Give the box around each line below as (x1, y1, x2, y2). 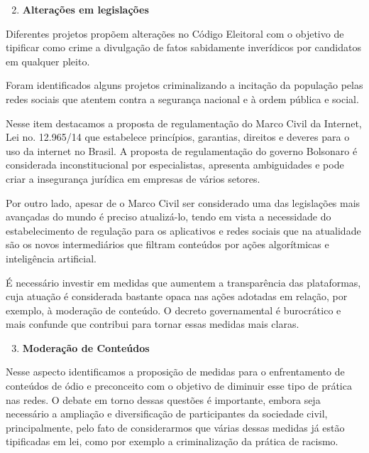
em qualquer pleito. (6, 53, 90, 68)
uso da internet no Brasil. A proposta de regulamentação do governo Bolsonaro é (6, 143, 358, 158)
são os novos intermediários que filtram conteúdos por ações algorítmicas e (6, 237, 329, 252)
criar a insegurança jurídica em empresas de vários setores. (6, 171, 260, 186)
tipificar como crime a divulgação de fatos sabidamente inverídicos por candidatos (6, 40, 361, 55)
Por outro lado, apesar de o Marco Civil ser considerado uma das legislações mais (6, 195, 360, 210)
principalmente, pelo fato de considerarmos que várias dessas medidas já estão (6, 420, 345, 435)
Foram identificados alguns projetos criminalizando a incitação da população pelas (6, 78, 363, 92)
